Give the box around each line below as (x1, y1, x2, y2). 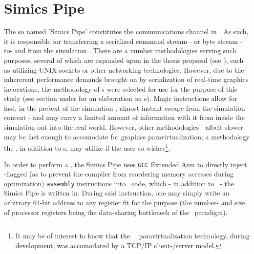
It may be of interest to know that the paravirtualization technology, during (15, 231, 250, 241)
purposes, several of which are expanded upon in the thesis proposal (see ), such (4, 55, 244, 65)
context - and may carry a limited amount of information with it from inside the (4, 112, 245, 122)
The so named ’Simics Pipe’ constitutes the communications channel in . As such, (4, 26, 249, 37)
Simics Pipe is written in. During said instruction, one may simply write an (4, 188, 230, 198)
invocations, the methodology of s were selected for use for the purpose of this (4, 83, 237, 94)
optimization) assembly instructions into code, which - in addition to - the (4, 178, 234, 188)
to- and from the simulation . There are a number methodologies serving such (4, 45, 236, 56)
